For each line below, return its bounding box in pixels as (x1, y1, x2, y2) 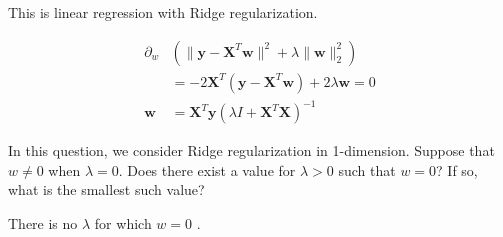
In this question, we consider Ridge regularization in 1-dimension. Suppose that (8, 140, 495, 161)
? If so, (436, 159, 478, 180)
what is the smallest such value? (8, 179, 205, 200)
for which (94, 212, 152, 233)
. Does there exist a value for (118, 159, 296, 180)
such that (338, 159, 396, 180)
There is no (8, 212, 78, 233)
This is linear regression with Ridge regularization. (8, 2, 318, 22)
